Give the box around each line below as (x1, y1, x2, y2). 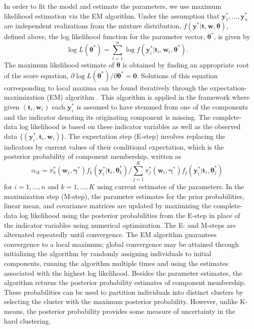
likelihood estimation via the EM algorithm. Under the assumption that (4, 10, 220, 21)
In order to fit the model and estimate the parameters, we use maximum (4, 1, 222, 11)
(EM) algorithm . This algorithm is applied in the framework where (46, 92, 250, 102)
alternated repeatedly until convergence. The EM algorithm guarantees (4, 229, 217, 240)
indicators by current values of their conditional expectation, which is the (4, 141, 224, 152)
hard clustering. (4, 315, 51, 326)
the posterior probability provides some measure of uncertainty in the (26, 306, 235, 316)
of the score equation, (4, 70, 69, 80)
